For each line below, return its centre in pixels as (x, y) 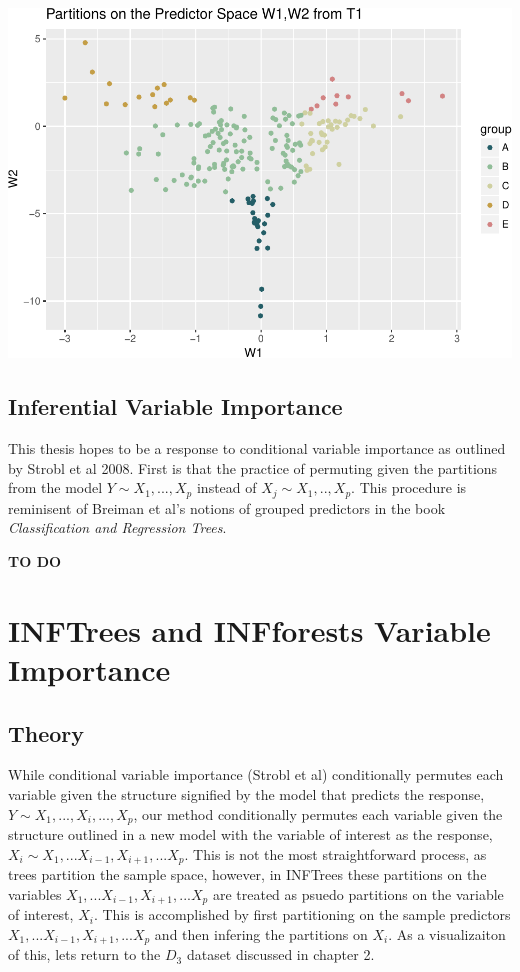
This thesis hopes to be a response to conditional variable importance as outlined (257, 448)
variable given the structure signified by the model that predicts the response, (246, 794)
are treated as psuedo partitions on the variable (358, 893)
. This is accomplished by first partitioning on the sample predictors (302, 914)
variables (35, 893)
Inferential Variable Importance (175, 406)
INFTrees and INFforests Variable (249, 629)
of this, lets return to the (84, 954)
